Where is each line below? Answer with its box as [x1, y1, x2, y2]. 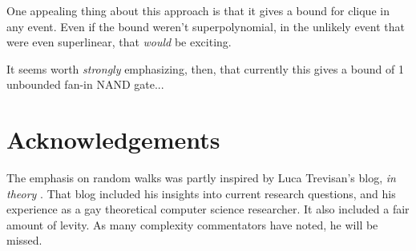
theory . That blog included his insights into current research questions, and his [6, 185, 396, 201]
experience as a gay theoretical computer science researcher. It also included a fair [6, 201, 410, 217]
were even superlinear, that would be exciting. [6, 34, 232, 50]
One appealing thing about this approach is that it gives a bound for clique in [6, 2, 390, 18]
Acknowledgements [6, 123, 220, 156]
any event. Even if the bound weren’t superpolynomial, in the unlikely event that [6, 18, 406, 34]
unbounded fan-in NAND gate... [6, 76, 164, 93]
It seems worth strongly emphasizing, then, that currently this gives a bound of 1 [6, 60, 404, 77]
